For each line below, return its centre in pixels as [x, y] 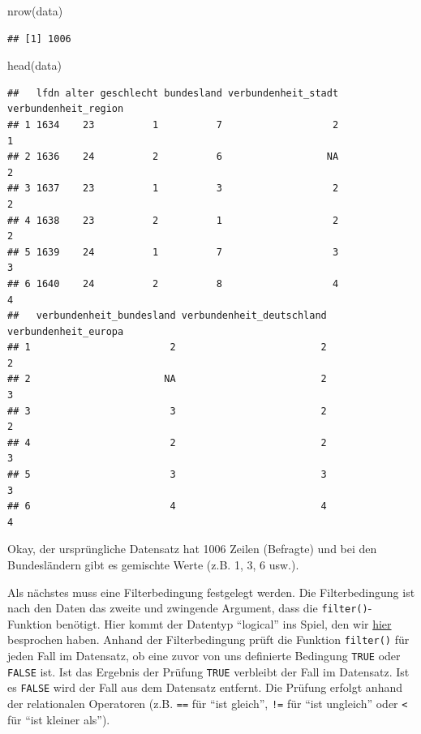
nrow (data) [35, 11]
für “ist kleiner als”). [59, 719]
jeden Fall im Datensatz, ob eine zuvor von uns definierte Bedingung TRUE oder [204, 656]
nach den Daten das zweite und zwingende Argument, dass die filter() [188, 608]
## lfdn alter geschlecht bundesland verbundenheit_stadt [173, 93]
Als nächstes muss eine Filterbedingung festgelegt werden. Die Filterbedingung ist [211, 592]
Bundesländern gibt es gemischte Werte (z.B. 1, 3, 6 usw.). [153, 564]
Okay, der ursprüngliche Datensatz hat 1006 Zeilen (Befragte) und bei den [192, 549]
